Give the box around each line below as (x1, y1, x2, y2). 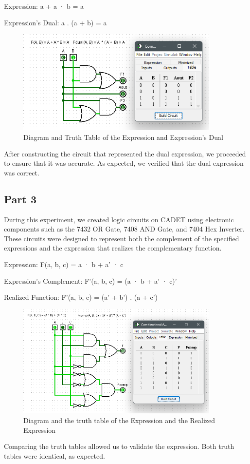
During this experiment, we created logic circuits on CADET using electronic (4, 214, 234, 224)
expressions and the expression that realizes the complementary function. (4, 243, 222, 253)
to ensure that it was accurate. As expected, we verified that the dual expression (4, 158, 244, 168)
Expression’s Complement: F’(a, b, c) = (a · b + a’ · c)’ (4, 275, 177, 286)
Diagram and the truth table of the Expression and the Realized (23, 415, 215, 425)
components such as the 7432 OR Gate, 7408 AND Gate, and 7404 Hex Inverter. (4, 224, 245, 234)
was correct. (4, 167, 39, 177)
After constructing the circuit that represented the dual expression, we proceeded (4, 148, 246, 158)
